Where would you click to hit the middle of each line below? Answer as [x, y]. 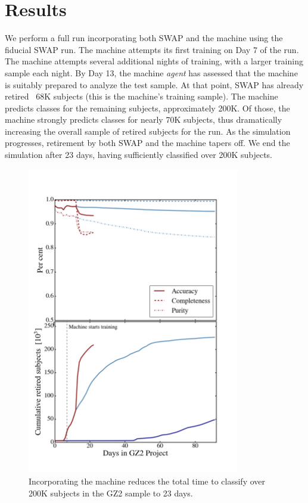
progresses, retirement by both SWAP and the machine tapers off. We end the [147, 143]
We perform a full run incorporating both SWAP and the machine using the [144, 38]
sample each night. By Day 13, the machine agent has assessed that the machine [151, 72]
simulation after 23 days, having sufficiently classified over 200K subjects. [139, 155]
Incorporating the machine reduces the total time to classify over [147, 481]
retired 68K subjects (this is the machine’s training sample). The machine [141, 96]
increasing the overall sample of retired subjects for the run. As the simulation [148, 131]
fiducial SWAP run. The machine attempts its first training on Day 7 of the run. [152, 49]
